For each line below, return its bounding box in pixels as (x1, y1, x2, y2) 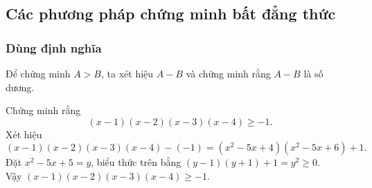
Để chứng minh (6, 66, 71, 80)
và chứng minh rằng (186, 66, 271, 80)
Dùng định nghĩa (6, 39, 102, 56)
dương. (6, 79, 35, 94)
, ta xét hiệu (101, 66, 154, 80)
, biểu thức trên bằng (91, 155, 181, 169)
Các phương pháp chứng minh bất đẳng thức (6, 3, 336, 24)
